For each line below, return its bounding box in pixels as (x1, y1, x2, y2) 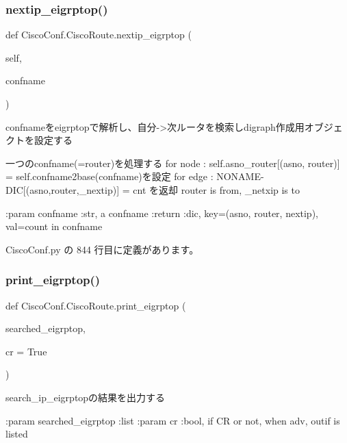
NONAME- (216, 169, 264, 183)
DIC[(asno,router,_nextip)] (5, 182, 120, 197)
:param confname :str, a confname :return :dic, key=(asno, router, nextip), (5, 205, 318, 220)
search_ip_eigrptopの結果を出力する (5, 390, 166, 404)
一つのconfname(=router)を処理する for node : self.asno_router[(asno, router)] (5, 155, 340, 170)
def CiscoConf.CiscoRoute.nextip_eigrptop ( (5, 27, 192, 42)
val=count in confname (5, 219, 103, 233)
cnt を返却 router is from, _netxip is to (133, 182, 300, 197)
